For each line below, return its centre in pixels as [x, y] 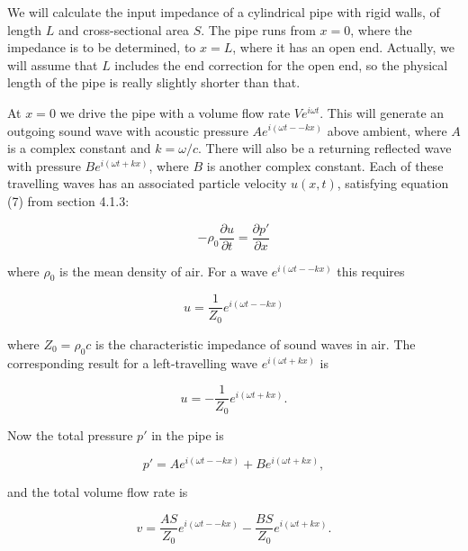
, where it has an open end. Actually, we [343, 47]
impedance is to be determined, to [102, 47]
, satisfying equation [393, 183]
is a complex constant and [79, 148]
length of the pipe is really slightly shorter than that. [154, 82]
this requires [371, 271]
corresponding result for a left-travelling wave [133, 362]
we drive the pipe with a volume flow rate [175, 112]
